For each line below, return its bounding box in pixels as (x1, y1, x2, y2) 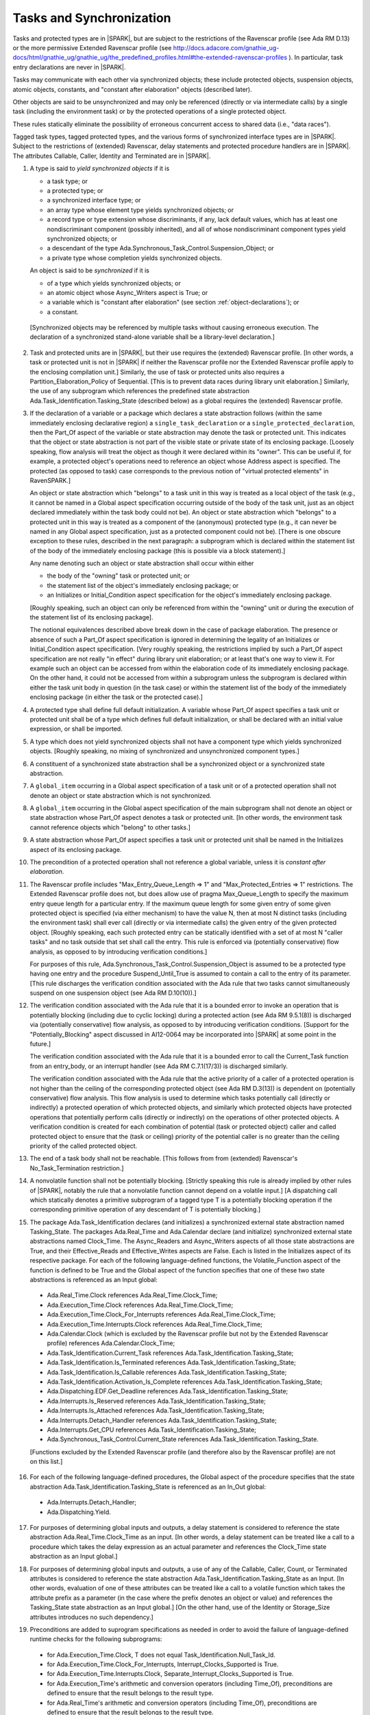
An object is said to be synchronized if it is (29, 266, 150, 274)
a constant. (47, 307, 79, 316)
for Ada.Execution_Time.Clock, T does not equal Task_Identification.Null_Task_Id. (47, 1651, 275, 1659)
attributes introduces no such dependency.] (29, 1613, 153, 1621)
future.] (29, 1040, 51, 1048)
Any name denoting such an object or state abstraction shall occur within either (29, 559, 254, 567)
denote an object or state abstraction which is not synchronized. (29, 791, 212, 799)
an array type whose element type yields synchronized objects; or (47, 206, 234, 214)
